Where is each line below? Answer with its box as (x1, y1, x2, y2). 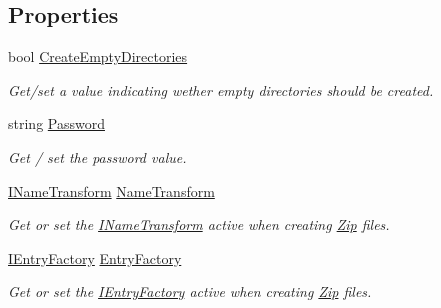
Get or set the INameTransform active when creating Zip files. (8, 214, 390, 235)
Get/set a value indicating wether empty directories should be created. (8, 79, 434, 100)
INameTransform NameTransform (8, 180, 215, 201)
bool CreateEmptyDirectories (8, 46, 188, 67)
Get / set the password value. (8, 146, 187, 167)
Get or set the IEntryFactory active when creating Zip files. (8, 281, 372, 302)
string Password (8, 113, 105, 134)
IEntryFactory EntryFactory (8, 247, 182, 268)
